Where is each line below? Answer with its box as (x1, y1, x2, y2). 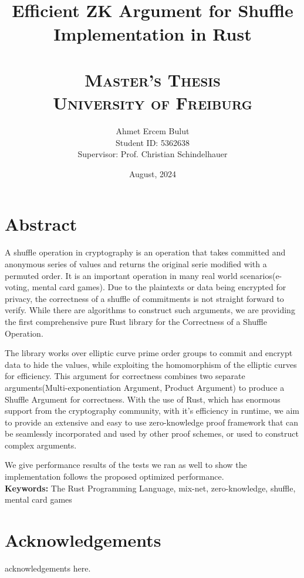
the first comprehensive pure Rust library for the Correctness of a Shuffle (5, 315, 267, 327)
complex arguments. (5, 439, 77, 451)
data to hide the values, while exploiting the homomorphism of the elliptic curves (5, 358, 297, 370)
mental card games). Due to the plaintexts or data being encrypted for (32, 281, 286, 293)
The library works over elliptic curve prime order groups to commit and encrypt (5, 347, 293, 359)
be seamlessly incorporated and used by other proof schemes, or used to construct (5, 427, 299, 440)
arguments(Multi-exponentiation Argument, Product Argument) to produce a (5, 381, 285, 393)
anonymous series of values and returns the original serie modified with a (5, 257, 267, 270)
